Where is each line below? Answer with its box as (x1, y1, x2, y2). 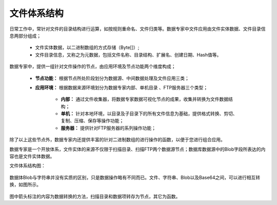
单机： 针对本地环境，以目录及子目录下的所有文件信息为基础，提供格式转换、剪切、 (61, 110, 238, 117)
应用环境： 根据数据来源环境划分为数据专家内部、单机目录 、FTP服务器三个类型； (35, 84, 208, 90)
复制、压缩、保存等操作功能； (61, 118, 124, 124)
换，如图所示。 (9, 181, 41, 188)
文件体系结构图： (9, 162, 46, 169)
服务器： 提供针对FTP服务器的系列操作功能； (61, 125, 156, 131)
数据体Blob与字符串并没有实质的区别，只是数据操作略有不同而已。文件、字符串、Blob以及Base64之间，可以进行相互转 (9, 174, 261, 180)
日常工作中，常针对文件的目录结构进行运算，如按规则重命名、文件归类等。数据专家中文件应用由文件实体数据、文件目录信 (9, 26, 266, 32)
